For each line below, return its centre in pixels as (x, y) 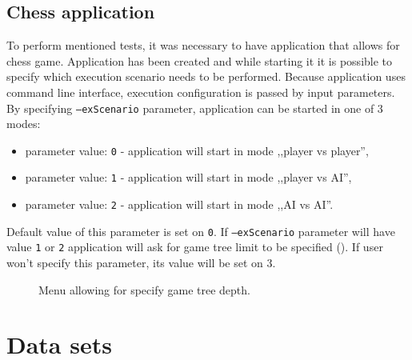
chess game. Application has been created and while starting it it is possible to (200, 60)
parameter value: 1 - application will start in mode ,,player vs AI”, (188, 177)
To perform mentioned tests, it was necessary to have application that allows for (203, 45)
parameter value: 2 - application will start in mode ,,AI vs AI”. (179, 204)
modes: (24, 124)
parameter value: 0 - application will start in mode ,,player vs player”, (197, 150)
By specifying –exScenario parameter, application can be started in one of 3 (195, 108)
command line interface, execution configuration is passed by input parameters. (201, 92)
